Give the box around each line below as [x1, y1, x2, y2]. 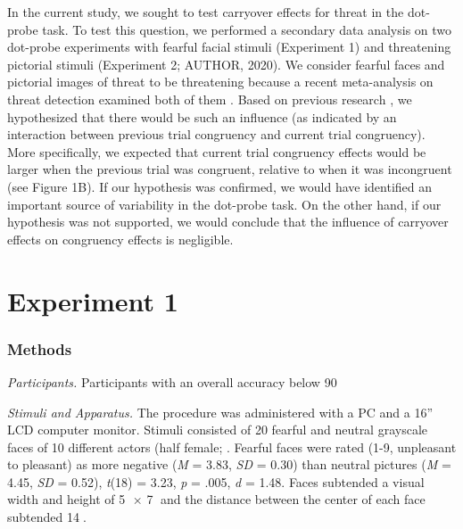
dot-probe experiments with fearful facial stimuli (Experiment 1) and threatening [7, 37, 451, 56]
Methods [7, 337, 72, 360]
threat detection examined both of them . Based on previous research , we [7, 89, 412, 108]
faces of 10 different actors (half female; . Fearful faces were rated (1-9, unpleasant [7, 437, 457, 456]
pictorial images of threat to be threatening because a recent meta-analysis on [7, 72, 434, 91]
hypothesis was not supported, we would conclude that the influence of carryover [7, 212, 449, 231]
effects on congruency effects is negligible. [7, 229, 234, 248]
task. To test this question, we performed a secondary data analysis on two [42, 20, 452, 38]
